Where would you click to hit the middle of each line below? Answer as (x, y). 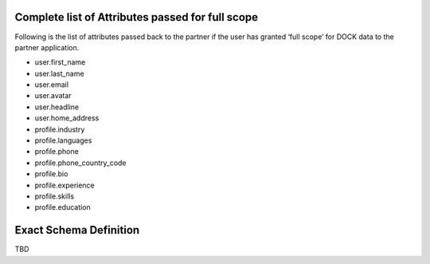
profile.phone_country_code (80, 163)
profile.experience (64, 185)
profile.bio (51, 174)
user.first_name (60, 62)
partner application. (47, 47)
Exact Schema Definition (77, 230)
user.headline (57, 107)
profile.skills (55, 196)
